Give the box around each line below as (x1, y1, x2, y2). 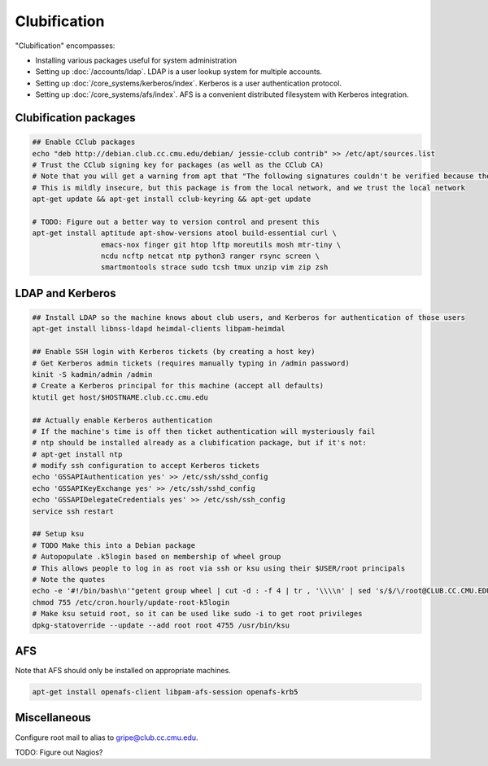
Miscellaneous (15, 711, 91, 724)
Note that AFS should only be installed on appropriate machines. (15, 666, 231, 676)
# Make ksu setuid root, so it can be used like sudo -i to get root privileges (32, 609, 363, 619)
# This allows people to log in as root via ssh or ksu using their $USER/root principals (32, 563, 406, 573)
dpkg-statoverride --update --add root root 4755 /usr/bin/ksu (32, 620, 290, 630)
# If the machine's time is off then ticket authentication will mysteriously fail (32, 427, 376, 436)
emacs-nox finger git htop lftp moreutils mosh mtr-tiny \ (100, 240, 342, 249)
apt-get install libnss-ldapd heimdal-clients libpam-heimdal (32, 324, 285, 334)
